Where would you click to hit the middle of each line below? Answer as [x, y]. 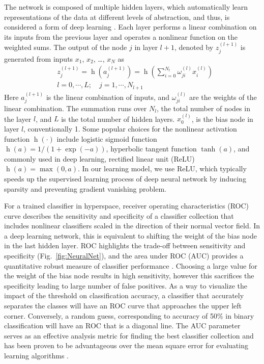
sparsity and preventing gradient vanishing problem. [85, 188]
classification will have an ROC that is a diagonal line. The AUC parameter [122, 326]
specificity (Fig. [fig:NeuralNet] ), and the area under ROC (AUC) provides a [124, 256]
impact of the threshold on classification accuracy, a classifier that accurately [124, 295]
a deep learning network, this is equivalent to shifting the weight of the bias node [130, 235]
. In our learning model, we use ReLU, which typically [162, 168]
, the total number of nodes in [203, 108]
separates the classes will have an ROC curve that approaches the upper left [123, 306]
